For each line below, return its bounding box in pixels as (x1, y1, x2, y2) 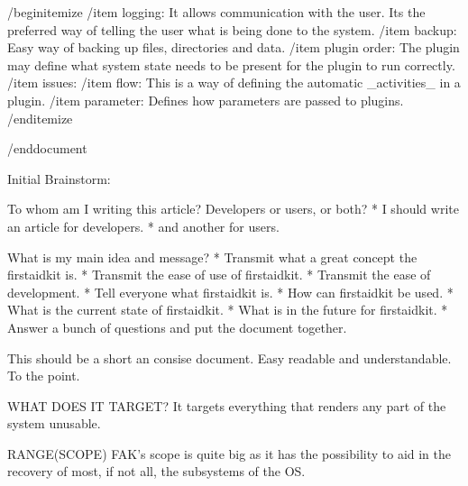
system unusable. (7, 414, 101, 433)
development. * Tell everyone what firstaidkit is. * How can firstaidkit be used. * (7, 282, 454, 301)
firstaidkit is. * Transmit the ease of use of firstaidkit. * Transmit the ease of (7, 265, 431, 284)
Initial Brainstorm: (7, 169, 111, 188)
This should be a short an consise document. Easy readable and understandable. (7, 348, 452, 367)
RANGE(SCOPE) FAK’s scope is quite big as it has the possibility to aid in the (7, 444, 452, 463)
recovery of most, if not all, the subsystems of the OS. (7, 462, 306, 481)
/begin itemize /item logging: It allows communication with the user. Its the (7, 3, 426, 21)
